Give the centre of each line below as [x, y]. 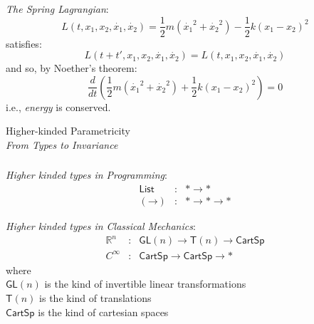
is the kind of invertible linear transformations [145, 284]
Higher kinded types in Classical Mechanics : [101, 226]
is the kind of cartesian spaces [103, 312]
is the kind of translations [95, 297]
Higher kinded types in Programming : [87, 175]
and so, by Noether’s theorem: [72, 68]
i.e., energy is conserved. [58, 106]
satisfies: [24, 43]
